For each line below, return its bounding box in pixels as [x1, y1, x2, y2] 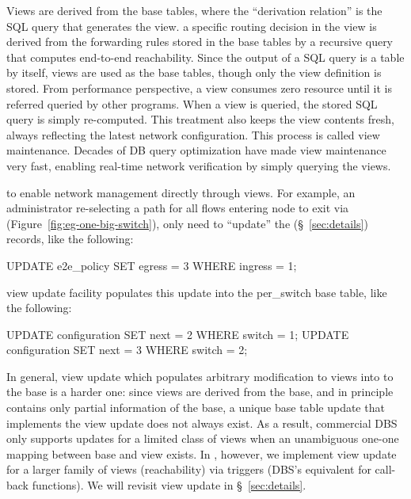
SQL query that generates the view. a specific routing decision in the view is [6, 17, 377, 34]
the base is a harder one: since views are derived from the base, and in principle [6, 383, 394, 400]
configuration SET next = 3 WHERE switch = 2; [6, 341, 248, 358]
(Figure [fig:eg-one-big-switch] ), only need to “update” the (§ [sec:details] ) [6, 215, 368, 231]
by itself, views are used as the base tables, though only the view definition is [6, 64, 382, 81]
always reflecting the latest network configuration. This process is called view [6, 126, 380, 143]
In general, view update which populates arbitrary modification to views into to [6, 368, 394, 384]
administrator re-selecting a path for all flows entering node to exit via [6, 200, 349, 216]
